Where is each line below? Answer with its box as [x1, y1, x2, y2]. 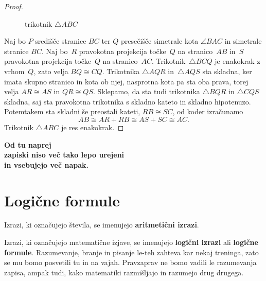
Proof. [4, 1, 23, 11]
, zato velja [33, 65, 68, 76]
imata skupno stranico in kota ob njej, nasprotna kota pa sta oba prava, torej [4, 76, 249, 86]
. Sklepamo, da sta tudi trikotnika [93, 86, 200, 97]
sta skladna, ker [202, 65, 252, 76]
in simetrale [224, 36, 262, 46]
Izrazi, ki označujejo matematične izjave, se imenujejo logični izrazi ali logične [4, 237, 258, 248]
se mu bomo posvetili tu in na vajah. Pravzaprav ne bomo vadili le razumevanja [4, 257, 257, 268]
